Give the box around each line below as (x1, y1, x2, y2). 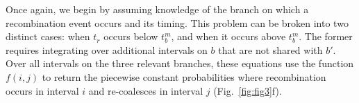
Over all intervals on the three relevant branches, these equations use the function (6, 56, 354, 71)
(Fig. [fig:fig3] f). (213, 83, 282, 97)
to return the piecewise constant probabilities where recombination (42, 69, 326, 84)
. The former (299, 29, 353, 44)
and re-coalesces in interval (88, 83, 203, 97)
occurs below (103, 29, 158, 44)
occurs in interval (6, 83, 79, 97)
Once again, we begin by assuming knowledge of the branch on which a (6, 2, 309, 16)
